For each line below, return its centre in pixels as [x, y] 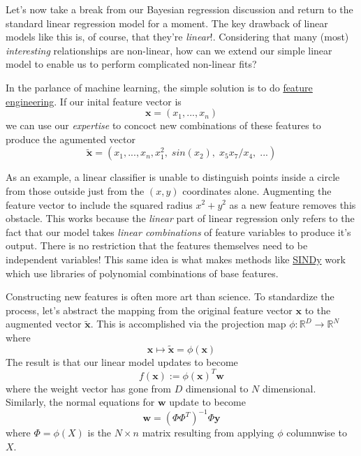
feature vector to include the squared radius [99, 204]
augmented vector [44, 324]
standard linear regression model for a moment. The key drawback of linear [167, 23]
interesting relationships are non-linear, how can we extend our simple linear [169, 50]
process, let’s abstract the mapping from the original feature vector [149, 310]
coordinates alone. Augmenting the [257, 190]
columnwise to [317, 433]
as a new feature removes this [293, 204]
